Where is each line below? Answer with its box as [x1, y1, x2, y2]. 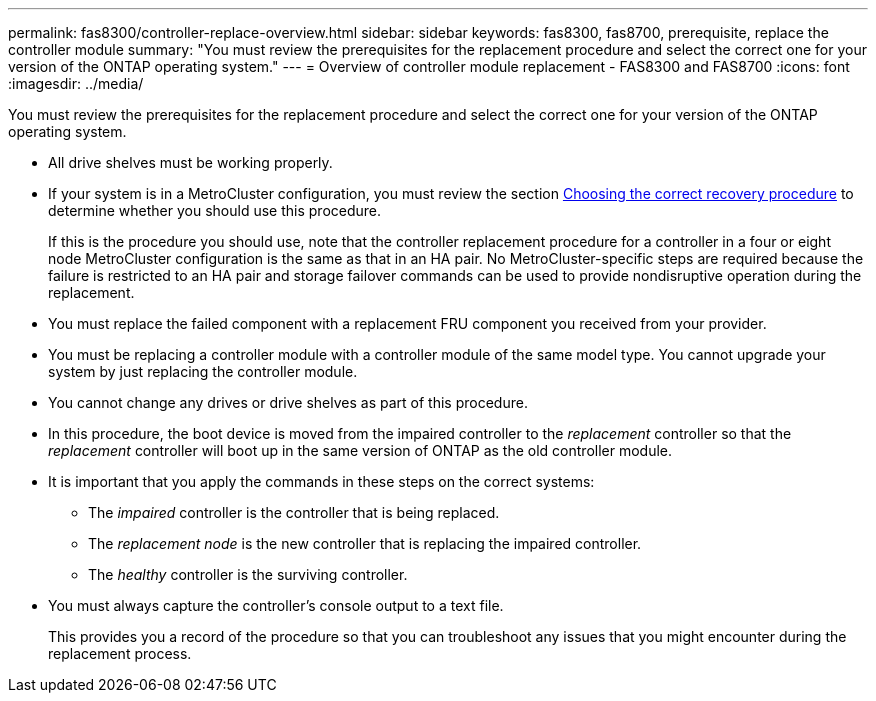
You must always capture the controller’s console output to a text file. [48, 597, 504, 614]
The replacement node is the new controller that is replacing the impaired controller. [88, 535, 642, 552]
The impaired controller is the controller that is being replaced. [88, 504, 500, 521]
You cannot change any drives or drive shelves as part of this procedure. [48, 394, 528, 411]
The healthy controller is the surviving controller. [88, 566, 408, 583]
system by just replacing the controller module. [48, 363, 358, 380]
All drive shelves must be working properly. [48, 154, 333, 171]
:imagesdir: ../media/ [8, 75, 144, 92]
